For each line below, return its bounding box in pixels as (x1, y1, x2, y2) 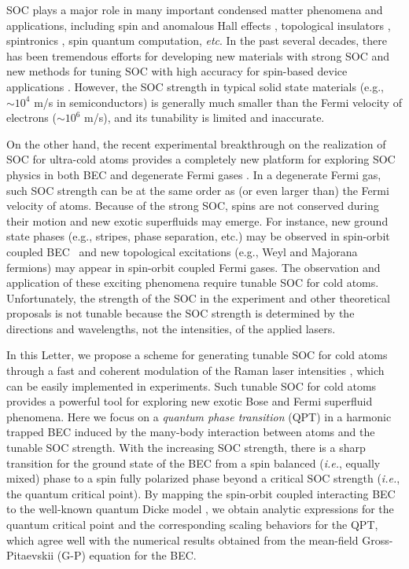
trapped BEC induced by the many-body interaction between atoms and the (6, 424, 375, 440)
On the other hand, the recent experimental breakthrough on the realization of (6, 135, 386, 152)
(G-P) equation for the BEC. (57, 547, 197, 563)
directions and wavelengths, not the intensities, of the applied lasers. (6, 320, 336, 336)
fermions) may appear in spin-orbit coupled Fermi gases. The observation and (6, 259, 381, 275)
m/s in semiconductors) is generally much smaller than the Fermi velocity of (34, 94, 402, 110)
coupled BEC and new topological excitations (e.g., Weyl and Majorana (6, 243, 358, 259)
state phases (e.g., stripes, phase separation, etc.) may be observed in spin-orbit (6, 228, 390, 244)
